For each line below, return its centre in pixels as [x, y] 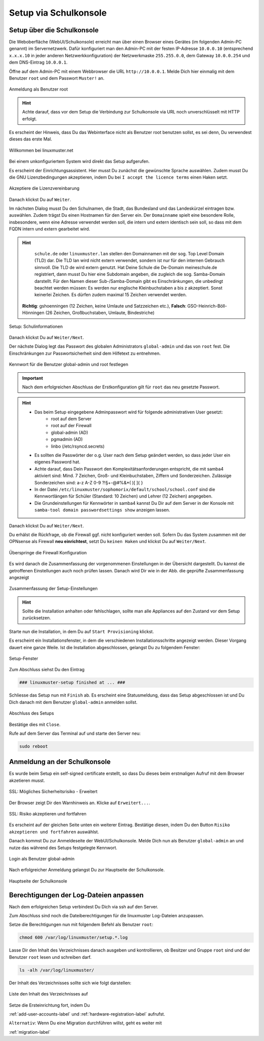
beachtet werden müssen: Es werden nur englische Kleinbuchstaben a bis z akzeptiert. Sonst [128, 288]
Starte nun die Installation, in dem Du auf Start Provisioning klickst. [81, 632]
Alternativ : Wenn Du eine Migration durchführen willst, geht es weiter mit [86, 1023]
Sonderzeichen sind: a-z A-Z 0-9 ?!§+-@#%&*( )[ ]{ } [89, 482]
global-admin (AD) [70, 432]
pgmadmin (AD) [67, 439]
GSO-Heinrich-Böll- [207, 306]
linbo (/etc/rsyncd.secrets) [78, 446]
